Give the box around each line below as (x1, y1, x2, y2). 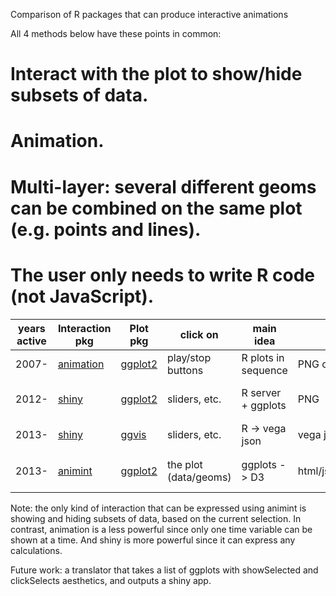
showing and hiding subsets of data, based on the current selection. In (10, 512, 302, 524)
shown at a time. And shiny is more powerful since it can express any (10, 534, 296, 546)
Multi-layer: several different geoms (10, 175, 317, 198)
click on (179, 327, 219, 341)
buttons (167, 363, 204, 377)
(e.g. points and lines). (10, 218, 202, 241)
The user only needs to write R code (10, 264, 315, 286)
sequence (241, 363, 288, 377)
